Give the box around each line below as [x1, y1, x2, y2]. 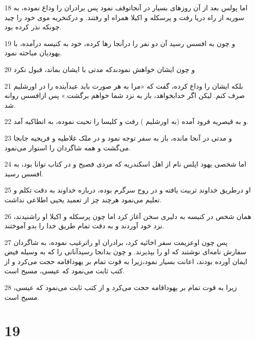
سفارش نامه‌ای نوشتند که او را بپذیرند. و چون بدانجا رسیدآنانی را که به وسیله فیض [4, 246, 247, 257]
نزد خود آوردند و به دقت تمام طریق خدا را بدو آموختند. [4, 220, 164, 231]
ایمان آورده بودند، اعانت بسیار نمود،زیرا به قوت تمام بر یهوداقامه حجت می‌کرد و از [4, 256, 248, 266]
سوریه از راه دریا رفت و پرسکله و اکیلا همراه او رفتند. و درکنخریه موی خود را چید [4, 12, 244, 22]
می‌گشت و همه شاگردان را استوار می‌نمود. [4, 142, 131, 152]
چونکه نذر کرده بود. [4, 22, 62, 32]
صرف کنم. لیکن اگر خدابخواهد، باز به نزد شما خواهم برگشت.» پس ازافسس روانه [4, 90, 245, 100]
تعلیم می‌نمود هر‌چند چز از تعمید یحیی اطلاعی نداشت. [4, 194, 162, 204]
